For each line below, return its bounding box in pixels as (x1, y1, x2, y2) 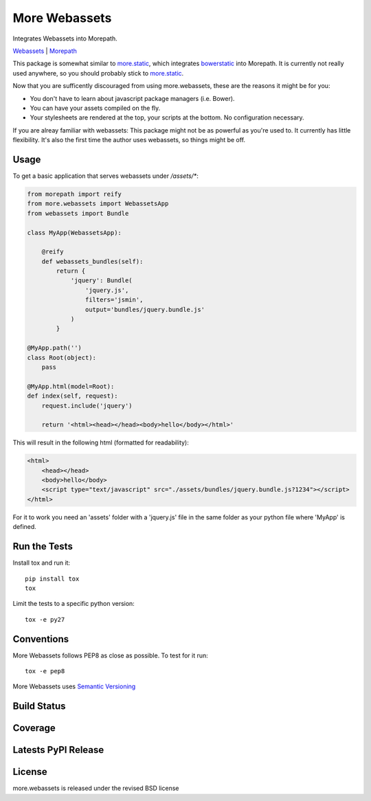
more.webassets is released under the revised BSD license (12, 784, 179, 793)
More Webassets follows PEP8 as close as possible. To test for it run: (12, 651, 209, 659)
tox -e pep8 (25, 667, 65, 675)
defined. (12, 523, 37, 531)
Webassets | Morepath (12, 47, 77, 55)
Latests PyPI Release (12, 744, 104, 756)
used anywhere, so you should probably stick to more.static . (12, 69, 184, 77)
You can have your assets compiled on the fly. (30, 104, 161, 112)
